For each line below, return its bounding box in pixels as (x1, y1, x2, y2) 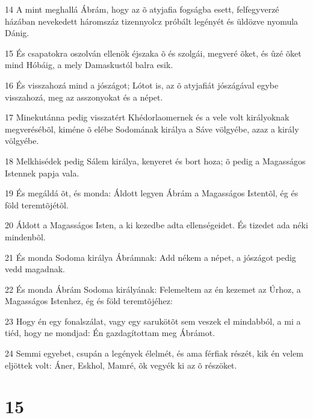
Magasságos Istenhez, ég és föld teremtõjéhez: (5, 295, 173, 307)
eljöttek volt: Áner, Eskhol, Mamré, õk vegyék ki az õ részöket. (5, 358, 237, 371)
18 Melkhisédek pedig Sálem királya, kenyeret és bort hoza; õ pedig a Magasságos (5, 154, 306, 167)
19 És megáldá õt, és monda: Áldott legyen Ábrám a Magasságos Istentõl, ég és (5, 187, 299, 199)
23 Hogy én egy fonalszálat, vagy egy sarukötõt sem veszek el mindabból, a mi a (5, 314, 301, 327)
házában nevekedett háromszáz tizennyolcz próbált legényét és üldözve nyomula (5, 14, 299, 27)
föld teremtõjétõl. (5, 198, 69, 211)
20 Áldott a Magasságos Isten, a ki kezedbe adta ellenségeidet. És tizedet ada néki (5, 219, 308, 231)
